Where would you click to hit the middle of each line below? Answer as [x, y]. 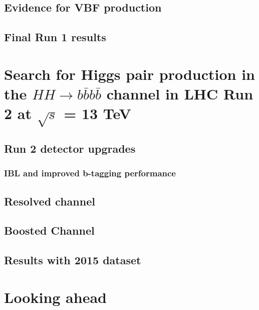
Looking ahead [55, 297]
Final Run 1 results [55, 37]
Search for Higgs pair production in [130, 74]
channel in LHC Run [180, 93]
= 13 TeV [97, 113]
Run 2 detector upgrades [70, 148]
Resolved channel [50, 201]
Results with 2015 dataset [73, 260]
